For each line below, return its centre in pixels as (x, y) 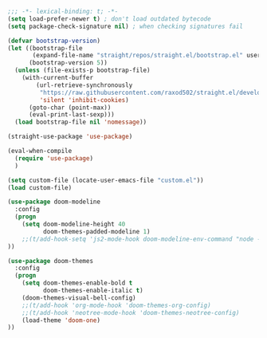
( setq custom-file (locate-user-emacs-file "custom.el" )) (106, 180)
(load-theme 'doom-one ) (61, 320)
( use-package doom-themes (50, 261)
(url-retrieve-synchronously (84, 85)
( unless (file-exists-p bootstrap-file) (82, 71)
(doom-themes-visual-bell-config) (79, 298)
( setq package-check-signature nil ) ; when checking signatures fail (126, 26)
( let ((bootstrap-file (45, 48)
